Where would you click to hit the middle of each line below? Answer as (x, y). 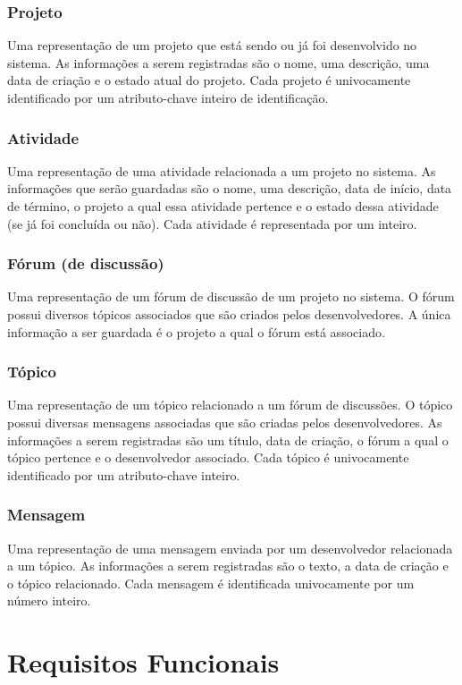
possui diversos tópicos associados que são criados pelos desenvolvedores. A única (229, 314)
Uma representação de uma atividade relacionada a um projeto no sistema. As (222, 170)
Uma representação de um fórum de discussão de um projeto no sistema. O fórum (231, 296)
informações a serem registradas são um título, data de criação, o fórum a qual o (228, 440)
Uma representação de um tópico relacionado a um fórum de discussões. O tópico (230, 405)
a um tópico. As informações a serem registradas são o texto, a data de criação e (228, 566)
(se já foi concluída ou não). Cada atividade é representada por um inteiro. (212, 223)
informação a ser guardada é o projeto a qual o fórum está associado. (196, 331)
